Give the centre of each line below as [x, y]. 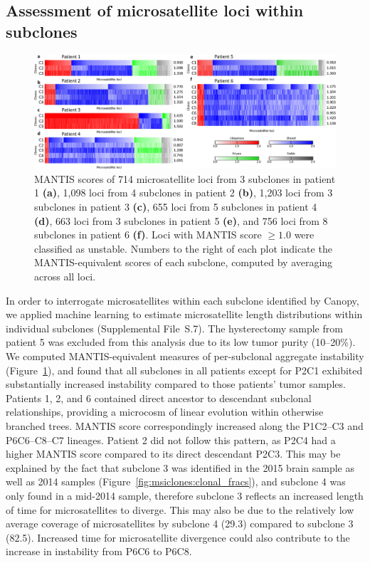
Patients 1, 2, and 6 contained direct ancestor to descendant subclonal [159, 398]
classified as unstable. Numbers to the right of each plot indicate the [183, 248]
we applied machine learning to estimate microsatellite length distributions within [184, 314]
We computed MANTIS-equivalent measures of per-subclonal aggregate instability [185, 356]
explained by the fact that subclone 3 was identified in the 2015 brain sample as [180, 467]
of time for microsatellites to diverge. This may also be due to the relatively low [180, 509]
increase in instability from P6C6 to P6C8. [99, 551]
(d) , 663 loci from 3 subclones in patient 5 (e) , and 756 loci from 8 [181, 220]
